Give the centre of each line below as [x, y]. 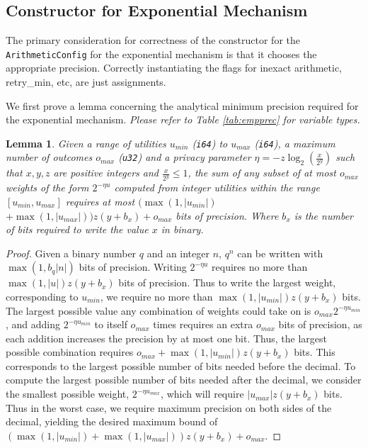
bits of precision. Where [227, 215]
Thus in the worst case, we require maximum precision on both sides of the [169, 407]
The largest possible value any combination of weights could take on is [159, 310]
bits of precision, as [320, 324]
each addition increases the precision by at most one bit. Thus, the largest [166, 338]
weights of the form [47, 187]
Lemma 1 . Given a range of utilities [86, 143]
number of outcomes [49, 157]
